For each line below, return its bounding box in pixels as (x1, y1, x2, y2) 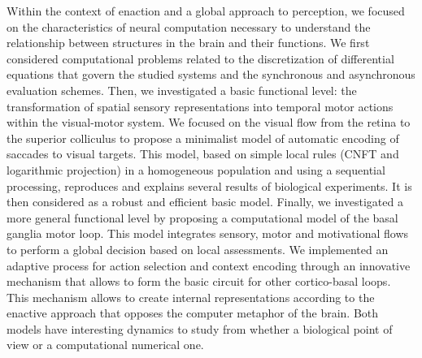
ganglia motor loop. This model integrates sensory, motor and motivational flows (7, 225, 409, 242)
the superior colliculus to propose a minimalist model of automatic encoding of (7, 129, 399, 146)
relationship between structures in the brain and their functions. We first (7, 34, 370, 51)
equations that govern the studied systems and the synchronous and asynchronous (7, 66, 415, 83)
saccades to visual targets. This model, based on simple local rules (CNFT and (7, 145, 399, 162)
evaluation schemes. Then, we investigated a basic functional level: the (7, 81, 357, 98)
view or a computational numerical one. (7, 336, 204, 353)
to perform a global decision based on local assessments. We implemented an (7, 240, 389, 257)
